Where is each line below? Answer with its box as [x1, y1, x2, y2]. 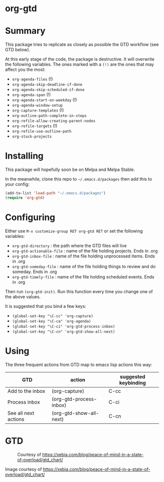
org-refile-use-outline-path [12, 129, 72, 134]
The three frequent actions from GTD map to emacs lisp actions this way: [5, 362, 152, 367]
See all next [7, 410, 34, 416]
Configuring [5, 212, 55, 223]
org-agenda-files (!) [12, 76, 53, 82]
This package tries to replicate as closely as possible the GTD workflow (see [5, 42, 159, 47]
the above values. [5, 294, 41, 299]
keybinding [119, 379, 146, 386]
